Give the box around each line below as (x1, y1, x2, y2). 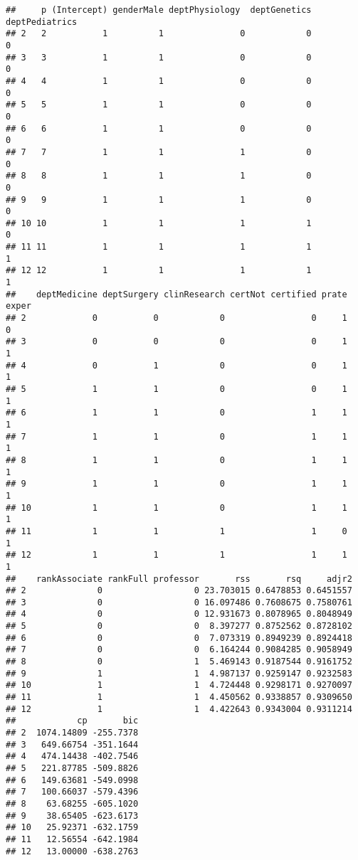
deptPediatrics (6, 16, 78, 27)
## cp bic (6, 716, 139, 726)
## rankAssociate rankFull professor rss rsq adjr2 (6, 573, 352, 584)
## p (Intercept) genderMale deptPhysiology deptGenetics (6, 5, 312, 15)
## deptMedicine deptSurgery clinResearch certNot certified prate (6, 289, 347, 299)
